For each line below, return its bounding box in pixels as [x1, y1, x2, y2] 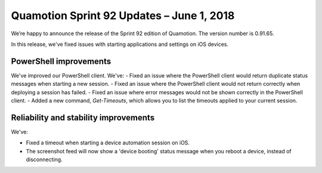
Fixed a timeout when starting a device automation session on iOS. [26, 139, 190, 146]
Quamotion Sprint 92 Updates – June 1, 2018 [11, 9, 235, 22]
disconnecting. [26, 156, 63, 163]
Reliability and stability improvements [11, 112, 155, 122]
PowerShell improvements [11, 56, 112, 66]
